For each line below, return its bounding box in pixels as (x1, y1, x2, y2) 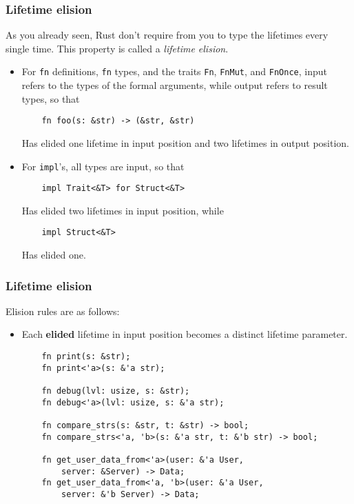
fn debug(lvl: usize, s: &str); (41, 386, 190, 396)
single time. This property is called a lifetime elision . (6, 41, 229, 55)
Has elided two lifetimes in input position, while (21, 203, 224, 217)
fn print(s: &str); (41, 352, 131, 362)
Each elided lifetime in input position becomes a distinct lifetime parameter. (21, 327, 348, 341)
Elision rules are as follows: (6, 303, 120, 318)
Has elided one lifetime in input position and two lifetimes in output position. (21, 135, 349, 150)
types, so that (21, 91, 80, 105)
